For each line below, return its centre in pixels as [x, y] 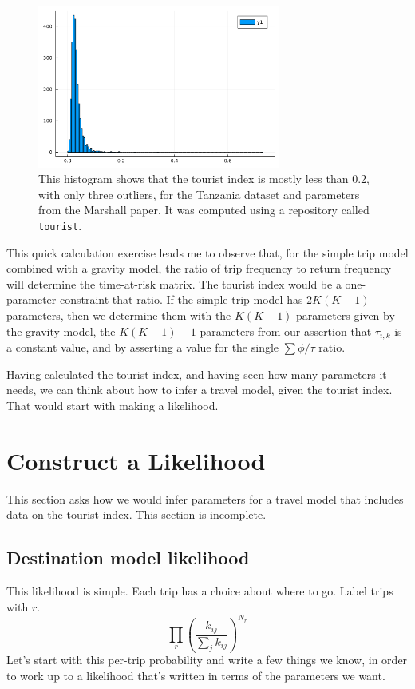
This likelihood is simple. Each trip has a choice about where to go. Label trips [200, 590]
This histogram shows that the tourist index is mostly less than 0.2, [204, 179]
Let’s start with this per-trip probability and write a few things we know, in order [207, 660]
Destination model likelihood [128, 558]
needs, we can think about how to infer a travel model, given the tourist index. [200, 390]
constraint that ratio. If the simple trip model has [181, 299]
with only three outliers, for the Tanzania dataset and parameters [199, 194]
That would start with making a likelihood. [113, 405]
